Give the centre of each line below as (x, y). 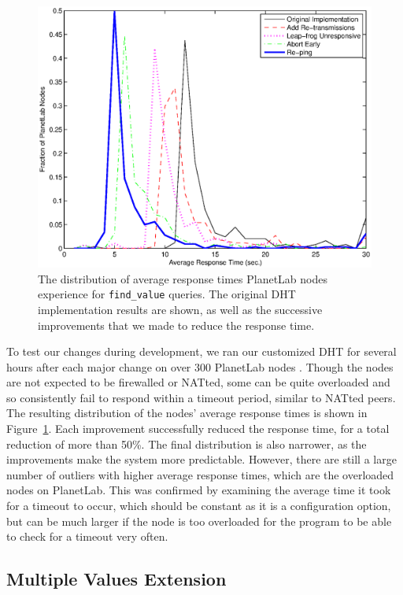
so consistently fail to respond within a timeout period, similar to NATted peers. (201, 397)
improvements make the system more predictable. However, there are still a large (201, 459)
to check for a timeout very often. (87, 536)
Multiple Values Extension (116, 579)
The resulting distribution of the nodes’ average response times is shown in (187, 413)
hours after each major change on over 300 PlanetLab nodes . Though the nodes (200, 366)
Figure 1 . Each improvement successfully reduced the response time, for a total (198, 429)
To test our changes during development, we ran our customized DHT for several (201, 351)
